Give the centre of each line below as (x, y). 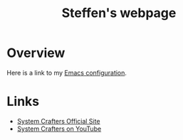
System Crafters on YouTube (59, 129)
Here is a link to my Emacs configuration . (67, 72)
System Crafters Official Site (58, 121)
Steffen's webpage (119, 13)
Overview (36, 53)
